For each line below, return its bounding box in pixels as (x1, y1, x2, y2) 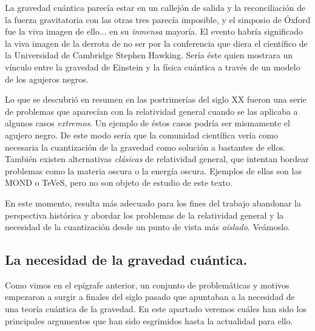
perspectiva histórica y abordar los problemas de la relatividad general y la (5, 208, 284, 221)
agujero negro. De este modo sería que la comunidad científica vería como (5, 128, 279, 141)
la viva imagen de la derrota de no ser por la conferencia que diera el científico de (5, 36, 308, 49)
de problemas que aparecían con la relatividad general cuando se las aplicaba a (5, 104, 298, 117)
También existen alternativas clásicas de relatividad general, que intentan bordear (5, 152, 309, 165)
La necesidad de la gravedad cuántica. (5, 250, 248, 269)
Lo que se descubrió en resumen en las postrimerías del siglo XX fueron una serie (5, 93, 307, 106)
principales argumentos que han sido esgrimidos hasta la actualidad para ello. (5, 314, 293, 327)
